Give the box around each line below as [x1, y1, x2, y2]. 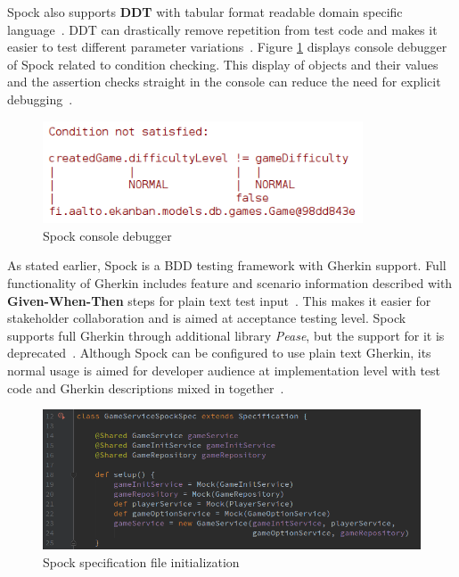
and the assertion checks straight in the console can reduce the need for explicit [7, 72, 441, 91]
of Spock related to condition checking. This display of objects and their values [7, 54, 439, 73]
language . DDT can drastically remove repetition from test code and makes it [7, 20, 438, 38]
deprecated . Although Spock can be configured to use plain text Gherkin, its [7, 343, 431, 362]
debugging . [7, 89, 73, 108]
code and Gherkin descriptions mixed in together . [7, 378, 284, 397]
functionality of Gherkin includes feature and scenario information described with [7, 274, 453, 293]
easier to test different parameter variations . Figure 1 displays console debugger [7, 37, 447, 56]
